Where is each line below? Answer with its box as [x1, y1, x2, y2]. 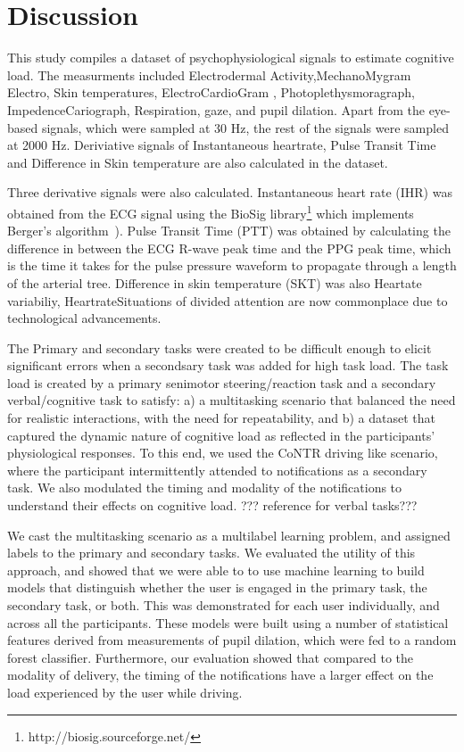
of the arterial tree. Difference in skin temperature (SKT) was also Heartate [7, 273, 422, 292]
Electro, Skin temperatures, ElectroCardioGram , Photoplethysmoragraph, [7, 83, 415, 102]
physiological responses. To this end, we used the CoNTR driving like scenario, [7, 443, 438, 462]
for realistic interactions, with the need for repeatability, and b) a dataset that [7, 409, 435, 427]
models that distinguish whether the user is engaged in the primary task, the [7, 578, 427, 597]
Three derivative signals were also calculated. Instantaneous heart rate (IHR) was [7, 183, 452, 202]
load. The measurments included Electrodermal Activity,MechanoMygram [7, 65, 411, 84]
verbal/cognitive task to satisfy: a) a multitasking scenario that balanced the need [7, 391, 456, 409]
